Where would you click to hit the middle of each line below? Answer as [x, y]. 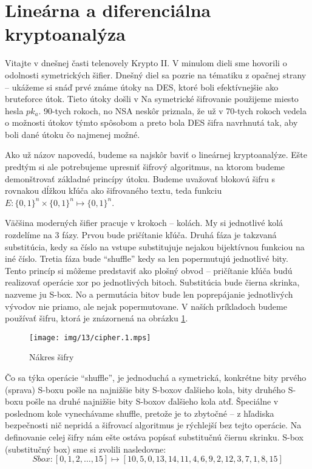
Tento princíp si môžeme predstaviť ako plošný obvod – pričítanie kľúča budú [149, 270]
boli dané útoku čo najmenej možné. [73, 134]
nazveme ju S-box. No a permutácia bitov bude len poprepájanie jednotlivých [149, 294]
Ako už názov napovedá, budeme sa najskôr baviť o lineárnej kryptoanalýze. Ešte [156, 155]
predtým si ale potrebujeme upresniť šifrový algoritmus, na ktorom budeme [145, 167]
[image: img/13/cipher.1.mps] [90, 337]
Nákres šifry [52, 357]
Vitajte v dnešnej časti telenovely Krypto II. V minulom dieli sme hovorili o [146, 63]
